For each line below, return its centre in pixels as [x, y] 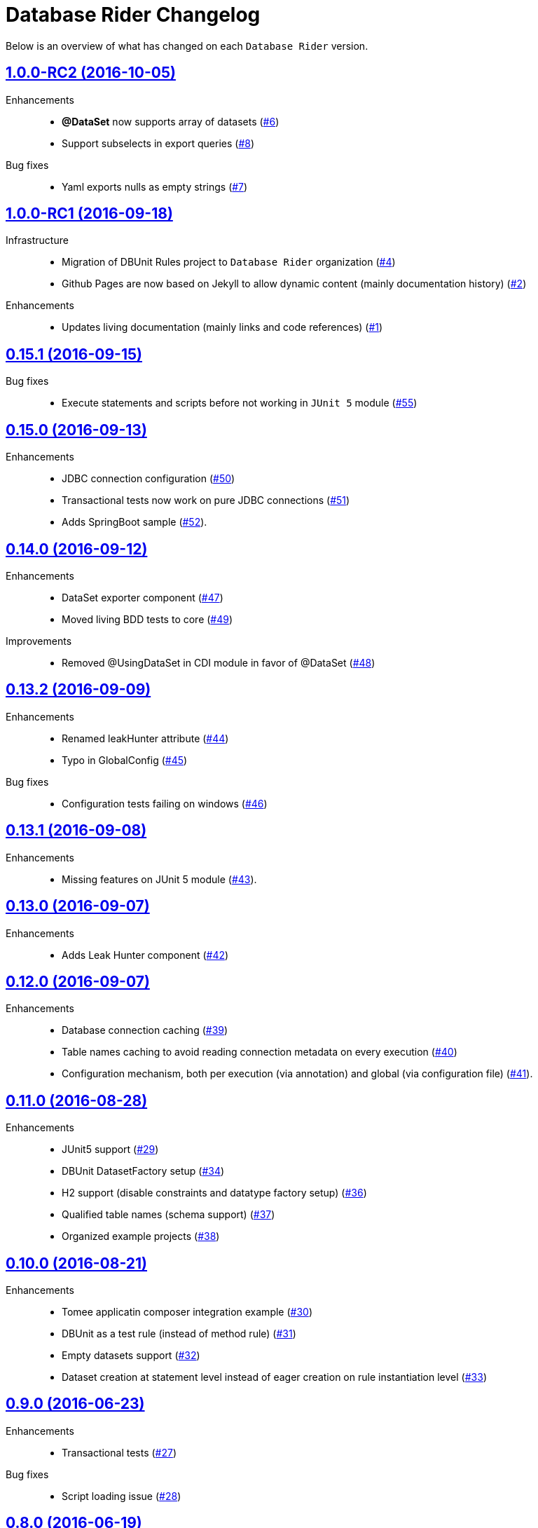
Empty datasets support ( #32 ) [131, 1356]
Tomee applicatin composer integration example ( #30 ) [187, 1312]
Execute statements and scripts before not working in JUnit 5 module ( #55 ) [240, 403]
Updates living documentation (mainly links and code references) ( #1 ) [222, 327]
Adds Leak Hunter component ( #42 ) [145, 955]
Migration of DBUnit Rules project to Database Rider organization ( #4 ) [229, 262]
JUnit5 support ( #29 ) [110, 1150]
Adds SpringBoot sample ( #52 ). [134, 522]
